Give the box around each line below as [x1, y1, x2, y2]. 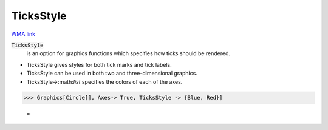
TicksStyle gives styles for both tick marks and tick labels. [26, 61, 173, 68]
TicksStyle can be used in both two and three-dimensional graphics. [26, 70, 197, 77]
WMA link [11, 30, 36, 38]
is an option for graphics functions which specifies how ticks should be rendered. [26, 50, 231, 57]
